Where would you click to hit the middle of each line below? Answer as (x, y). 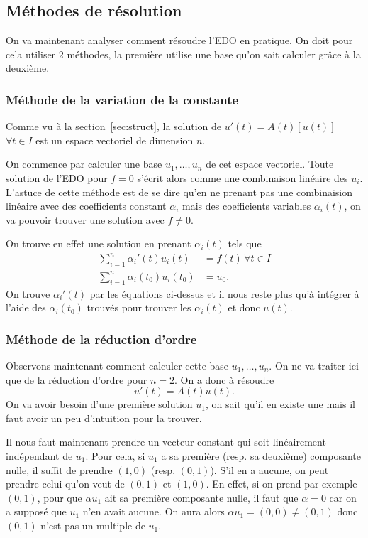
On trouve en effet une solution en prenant (99, 243)
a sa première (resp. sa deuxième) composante (261, 455)
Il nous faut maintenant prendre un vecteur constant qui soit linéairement (166, 442)
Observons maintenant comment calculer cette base (117, 366)
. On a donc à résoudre (224, 379)
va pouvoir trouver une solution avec (85, 219)
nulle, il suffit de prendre (59, 469)
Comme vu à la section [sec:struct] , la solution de (114, 126)
